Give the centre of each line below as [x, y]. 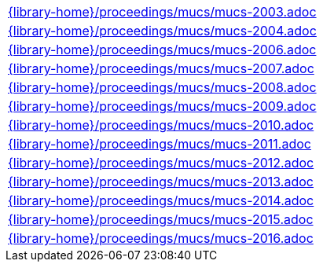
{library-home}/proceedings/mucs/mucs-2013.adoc [161, 182]
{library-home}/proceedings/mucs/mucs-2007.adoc [161, 68]
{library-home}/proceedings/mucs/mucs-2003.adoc [162, 12]
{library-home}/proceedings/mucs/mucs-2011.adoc [160, 144]
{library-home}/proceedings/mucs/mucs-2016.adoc [161, 238]
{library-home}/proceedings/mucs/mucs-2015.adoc [161, 219]
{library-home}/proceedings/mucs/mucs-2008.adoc [162, 87]
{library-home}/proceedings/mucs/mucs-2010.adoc [161, 125]
